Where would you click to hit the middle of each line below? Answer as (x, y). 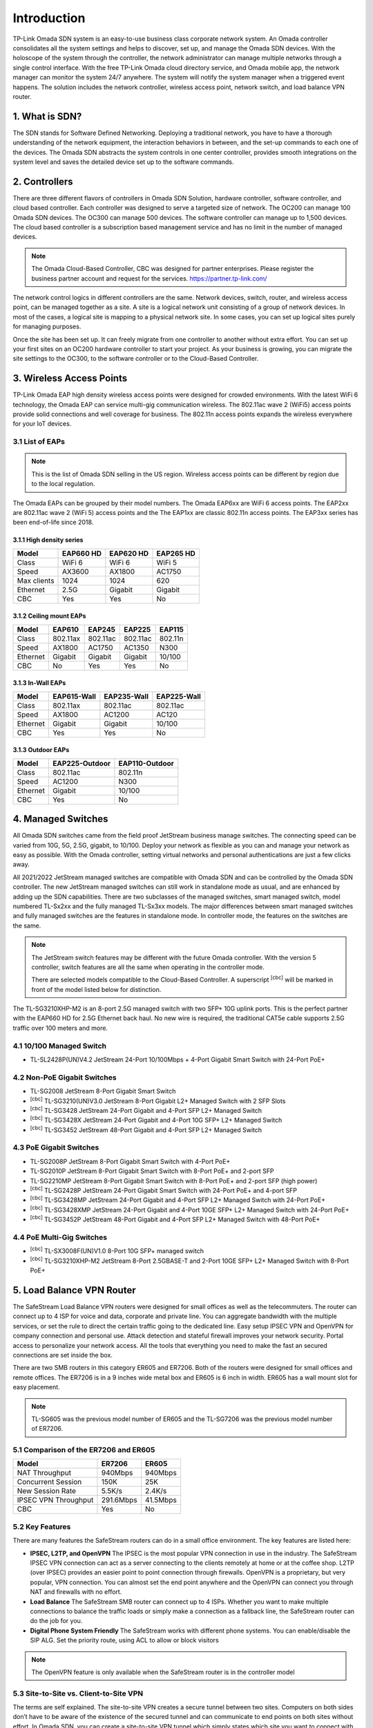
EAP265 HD (176, 553)
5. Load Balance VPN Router (74, 1290)
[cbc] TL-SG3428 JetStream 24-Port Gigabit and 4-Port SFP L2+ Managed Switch (146, 1110)
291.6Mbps (119, 1500)
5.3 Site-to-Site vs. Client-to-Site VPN (78, 1693)
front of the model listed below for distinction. (96, 989)
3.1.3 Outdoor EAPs (41, 750)
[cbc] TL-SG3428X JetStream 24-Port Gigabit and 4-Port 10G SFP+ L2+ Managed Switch (156, 1120)
